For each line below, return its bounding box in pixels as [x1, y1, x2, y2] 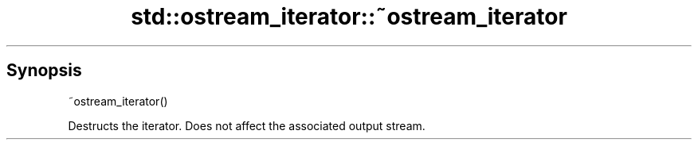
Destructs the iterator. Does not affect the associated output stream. [68, 118, 425, 133]
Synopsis [6, 60, 82, 81]
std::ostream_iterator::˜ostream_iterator [131, 3, 567, 30]
